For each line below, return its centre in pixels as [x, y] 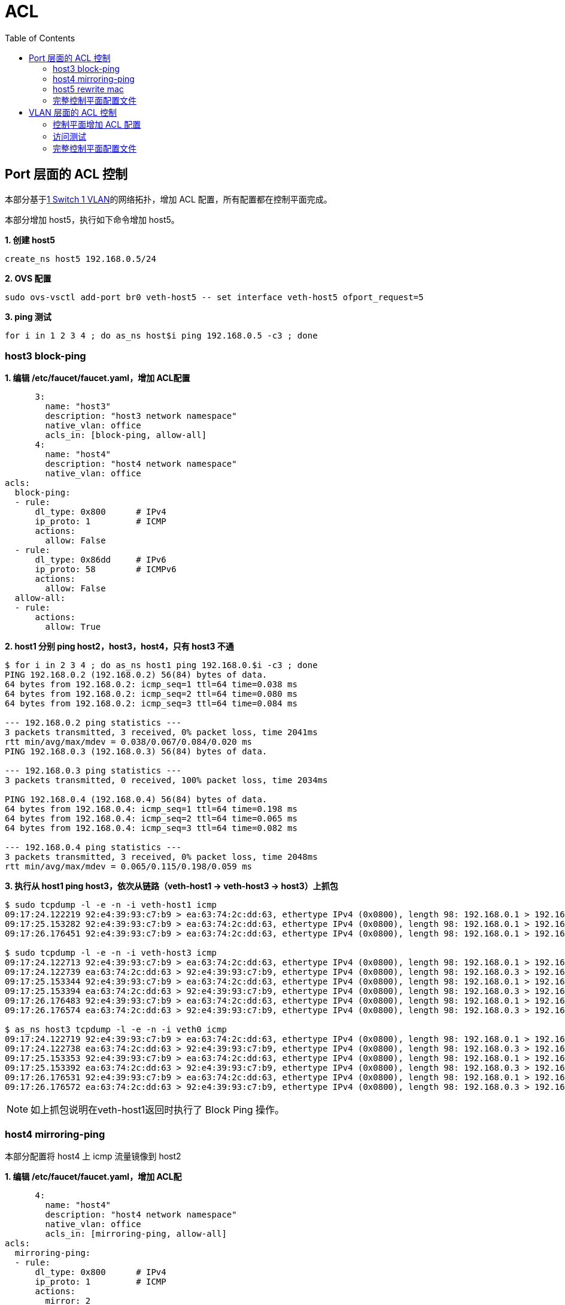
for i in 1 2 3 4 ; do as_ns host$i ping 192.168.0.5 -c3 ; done [161, 335]
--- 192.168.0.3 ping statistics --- [93, 771]
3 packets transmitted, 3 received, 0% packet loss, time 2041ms [161, 732]
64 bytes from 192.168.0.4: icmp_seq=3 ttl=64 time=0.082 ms [151, 828]
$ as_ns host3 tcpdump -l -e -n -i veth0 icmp [116, 1030]
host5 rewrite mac [88, 89]
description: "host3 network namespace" [141, 416]
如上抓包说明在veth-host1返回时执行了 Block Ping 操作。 [158, 1110]
